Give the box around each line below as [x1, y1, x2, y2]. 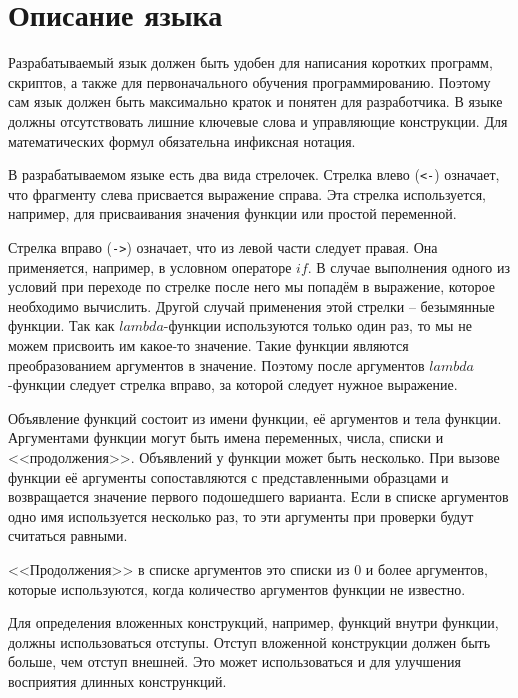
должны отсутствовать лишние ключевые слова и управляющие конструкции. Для [8, 110, 508, 131]
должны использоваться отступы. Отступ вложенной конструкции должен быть [8, 631, 491, 652]
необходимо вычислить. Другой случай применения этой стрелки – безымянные [8, 295, 495, 316]
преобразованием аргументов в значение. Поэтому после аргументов [8, 354, 425, 375]
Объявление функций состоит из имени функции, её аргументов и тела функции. [8, 407, 502, 428]
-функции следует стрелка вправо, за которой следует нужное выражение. [8, 374, 458, 395]
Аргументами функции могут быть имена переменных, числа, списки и [8, 427, 444, 448]
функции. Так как [8, 315, 115, 336]
